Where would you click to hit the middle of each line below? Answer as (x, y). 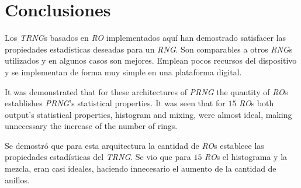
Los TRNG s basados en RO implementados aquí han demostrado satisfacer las (146, 38)
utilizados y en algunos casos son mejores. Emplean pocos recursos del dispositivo (151, 60)
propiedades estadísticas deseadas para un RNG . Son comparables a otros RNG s (149, 49)
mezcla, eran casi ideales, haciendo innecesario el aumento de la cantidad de (141, 168)
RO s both (257, 103)
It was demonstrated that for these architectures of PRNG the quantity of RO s (146, 91)
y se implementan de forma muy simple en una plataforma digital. (123, 72)
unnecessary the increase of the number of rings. (91, 126)
